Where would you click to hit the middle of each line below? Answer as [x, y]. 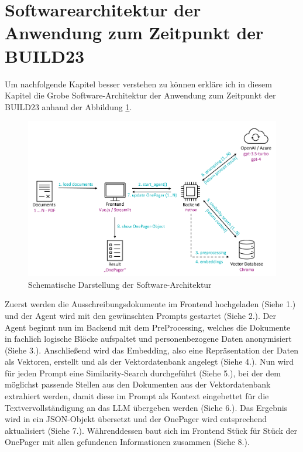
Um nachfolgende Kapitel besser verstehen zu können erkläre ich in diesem [138, 84]
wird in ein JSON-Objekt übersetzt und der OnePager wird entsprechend [136, 419]
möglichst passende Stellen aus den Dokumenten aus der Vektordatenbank [138, 384]
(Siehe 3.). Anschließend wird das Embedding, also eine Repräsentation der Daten [151, 350]
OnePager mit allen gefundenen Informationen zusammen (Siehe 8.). [127, 442]
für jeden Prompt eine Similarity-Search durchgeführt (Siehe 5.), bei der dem [143, 373]
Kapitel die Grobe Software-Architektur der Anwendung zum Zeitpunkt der [140, 95]
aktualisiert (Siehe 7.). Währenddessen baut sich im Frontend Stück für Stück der [151, 430]
